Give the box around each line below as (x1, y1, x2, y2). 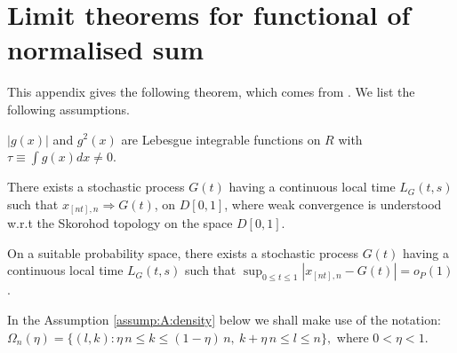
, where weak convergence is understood (224, 194, 442, 213)
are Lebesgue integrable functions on (121, 129, 321, 148)
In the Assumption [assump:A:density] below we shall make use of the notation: (7, 310, 441, 328)
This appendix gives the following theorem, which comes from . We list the (7, 82, 415, 101)
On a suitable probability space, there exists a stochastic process (7, 243, 359, 262)
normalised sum (7, 31, 204, 67)
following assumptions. (7, 99, 130, 118)
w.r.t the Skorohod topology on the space (7, 214, 233, 232)
